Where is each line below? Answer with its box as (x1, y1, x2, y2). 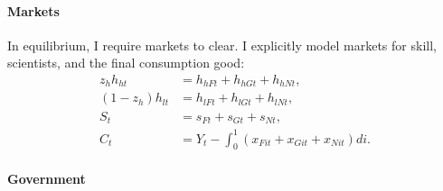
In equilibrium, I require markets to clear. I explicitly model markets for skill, (7, 35, 437, 54)
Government (7, 168, 86, 187)
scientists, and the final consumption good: (7, 53, 245, 72)
